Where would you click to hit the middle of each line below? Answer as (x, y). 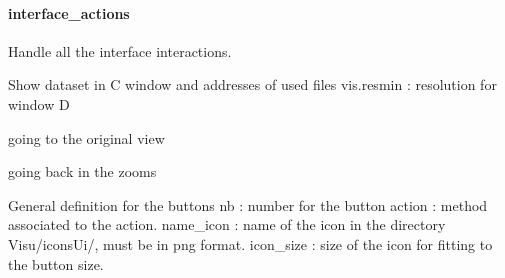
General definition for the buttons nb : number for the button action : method (248, 204)
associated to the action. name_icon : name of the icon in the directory (227, 224)
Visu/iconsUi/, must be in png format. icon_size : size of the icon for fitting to (250, 243)
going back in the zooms (82, 171)
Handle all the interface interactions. (120, 50)
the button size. (56, 263)
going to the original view (86, 137)
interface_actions (69, 12)
